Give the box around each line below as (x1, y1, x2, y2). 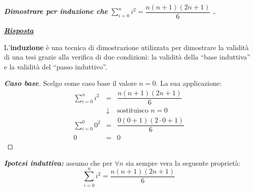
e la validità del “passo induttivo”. (4, 61, 107, 71)
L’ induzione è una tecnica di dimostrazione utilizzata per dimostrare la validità (4, 42, 249, 52)
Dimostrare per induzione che (4, 6, 108, 16)
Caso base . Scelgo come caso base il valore (4, 78, 137, 88)
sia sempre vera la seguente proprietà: (126, 157, 241, 168)
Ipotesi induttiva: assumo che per (4, 157, 113, 168)
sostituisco (117, 107, 149, 115)
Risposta (4, 25, 34, 36)
